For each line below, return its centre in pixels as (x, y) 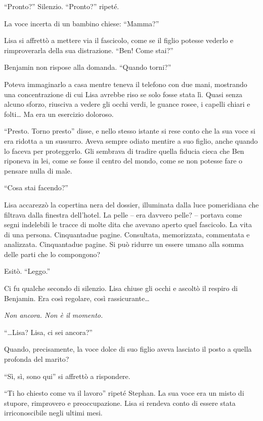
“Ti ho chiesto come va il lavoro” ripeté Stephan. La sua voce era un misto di (124, 393)
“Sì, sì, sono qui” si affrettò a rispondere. (67, 376)
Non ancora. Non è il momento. (54, 315)
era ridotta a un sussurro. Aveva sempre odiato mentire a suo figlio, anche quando (131, 140)
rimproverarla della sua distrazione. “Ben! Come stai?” (89, 50)
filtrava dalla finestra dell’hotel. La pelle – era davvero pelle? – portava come (123, 214)
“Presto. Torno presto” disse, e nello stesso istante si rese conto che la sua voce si (130, 131)
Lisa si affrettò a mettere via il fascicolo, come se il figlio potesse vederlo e (119, 40)
